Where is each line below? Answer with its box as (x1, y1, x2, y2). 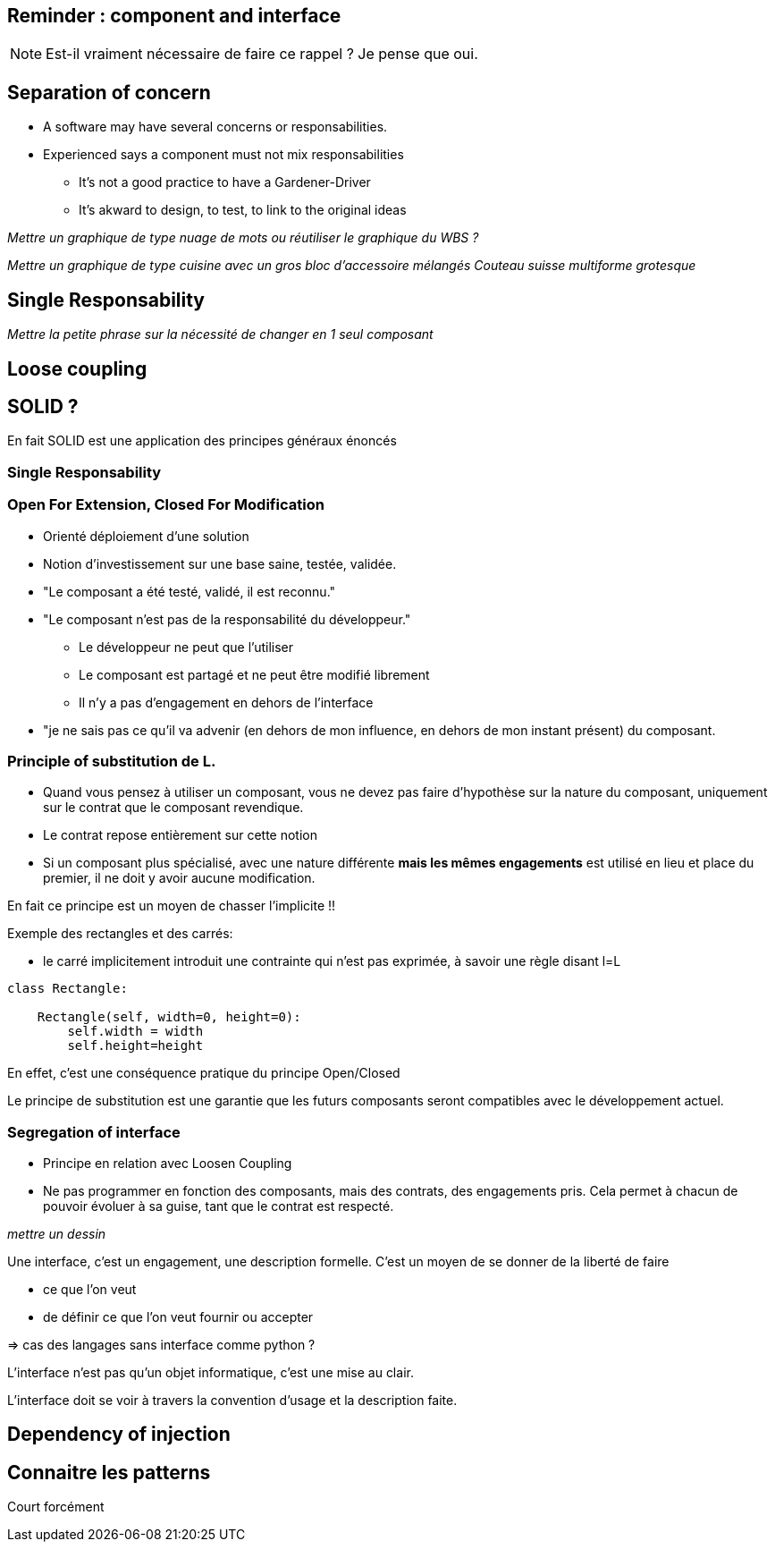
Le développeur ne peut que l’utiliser (79, 639, 294, 655)
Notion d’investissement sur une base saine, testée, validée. (43, 555, 397, 571)
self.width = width (67, 1024, 204, 1039)
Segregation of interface (7, 1122, 181, 1141)
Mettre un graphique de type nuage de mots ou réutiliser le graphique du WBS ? (7, 230, 479, 246)
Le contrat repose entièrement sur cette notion (43, 827, 318, 843)
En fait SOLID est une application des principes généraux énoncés (7, 433, 397, 449)
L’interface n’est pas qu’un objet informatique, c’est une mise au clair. (7, 1365, 414, 1380)
